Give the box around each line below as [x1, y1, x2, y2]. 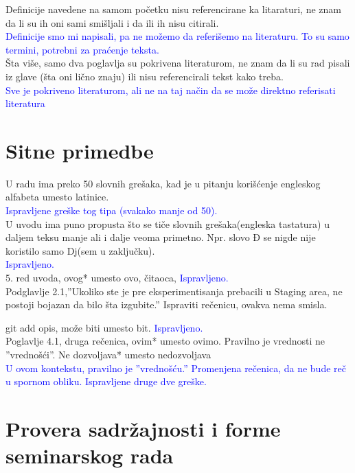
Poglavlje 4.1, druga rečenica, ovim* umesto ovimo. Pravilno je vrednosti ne [5, 334, 325, 348]
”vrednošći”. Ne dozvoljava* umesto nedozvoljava [5, 347, 211, 361]
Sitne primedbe [5, 136, 154, 164]
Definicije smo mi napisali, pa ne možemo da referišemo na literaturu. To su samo [5, 29, 350, 43]
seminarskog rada [5, 441, 174, 470]
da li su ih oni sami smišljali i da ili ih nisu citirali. [5, 15, 219, 30]
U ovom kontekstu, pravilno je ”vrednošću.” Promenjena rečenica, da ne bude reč [5, 360, 346, 375]
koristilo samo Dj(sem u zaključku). [5, 243, 155, 257]
